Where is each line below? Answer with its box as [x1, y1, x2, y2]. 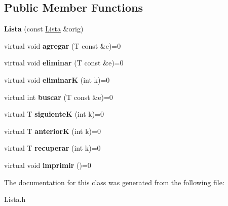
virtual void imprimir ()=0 [4, 159, 91, 170]
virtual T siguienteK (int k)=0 [4, 109, 104, 119]
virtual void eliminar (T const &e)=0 [4, 57, 124, 68]
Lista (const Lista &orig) [4, 23, 84, 34]
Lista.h [4, 194, 26, 204]
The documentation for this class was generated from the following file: [4, 177, 224, 187]
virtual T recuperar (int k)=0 [4, 143, 101, 153]
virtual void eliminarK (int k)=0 [4, 74, 110, 85]
